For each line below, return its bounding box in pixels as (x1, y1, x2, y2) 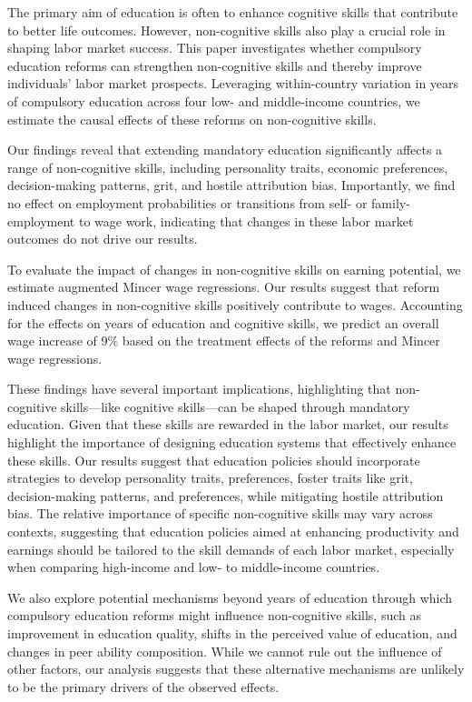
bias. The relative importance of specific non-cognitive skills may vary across (7, 504, 433, 523)
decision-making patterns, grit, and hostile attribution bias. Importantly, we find (7, 175, 456, 195)
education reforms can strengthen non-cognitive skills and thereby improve (7, 55, 422, 75)
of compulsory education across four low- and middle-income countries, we (7, 91, 420, 110)
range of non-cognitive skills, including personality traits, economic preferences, (7, 157, 448, 176)
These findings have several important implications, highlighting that (7, 379, 391, 398)
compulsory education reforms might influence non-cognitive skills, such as (7, 606, 421, 625)
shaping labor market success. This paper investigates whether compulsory (7, 38, 422, 57)
